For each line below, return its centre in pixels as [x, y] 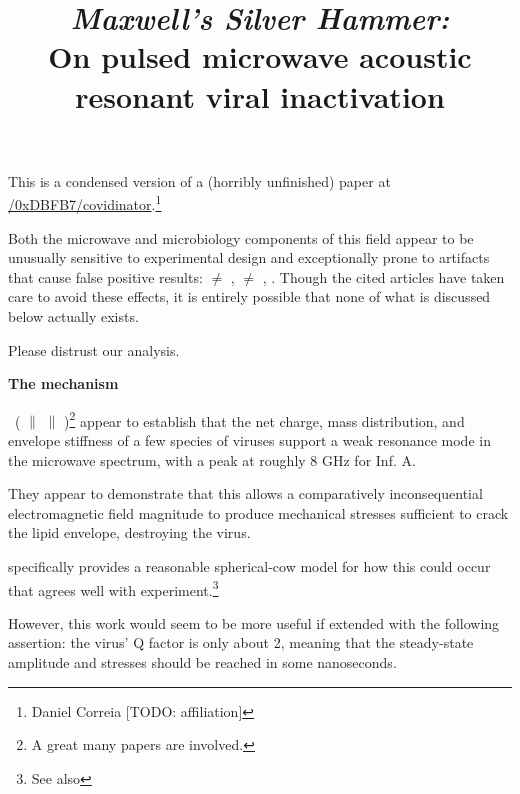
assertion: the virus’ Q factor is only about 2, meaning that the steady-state [241, 642]
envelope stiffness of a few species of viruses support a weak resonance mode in [249, 440]
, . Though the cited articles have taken [383, 276]
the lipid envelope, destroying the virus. [129, 532]
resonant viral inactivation [260, 95]
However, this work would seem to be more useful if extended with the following [254, 622]
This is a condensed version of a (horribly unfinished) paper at [199, 180]
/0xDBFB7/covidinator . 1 [85, 202]
